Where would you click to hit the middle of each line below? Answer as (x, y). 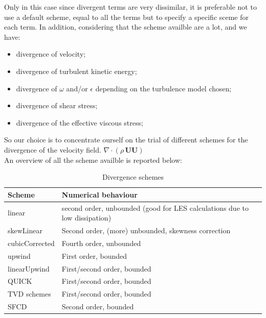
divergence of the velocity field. (53, 149)
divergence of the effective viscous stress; (80, 122)
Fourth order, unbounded (101, 243)
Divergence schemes (133, 177)
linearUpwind (29, 268)
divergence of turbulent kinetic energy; (76, 71)
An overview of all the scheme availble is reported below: (93, 160)
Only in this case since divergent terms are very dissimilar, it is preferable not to (130, 7)
